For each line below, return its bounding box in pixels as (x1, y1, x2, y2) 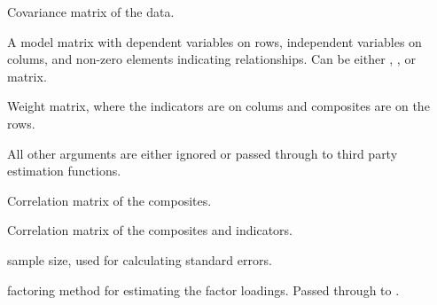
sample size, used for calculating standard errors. (7, 250, 272, 269)
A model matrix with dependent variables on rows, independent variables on (7, 32, 422, 51)
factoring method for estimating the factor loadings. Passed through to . (7, 280, 400, 299)
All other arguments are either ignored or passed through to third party (7, 144, 398, 162)
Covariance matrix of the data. (7, 3, 175, 20)
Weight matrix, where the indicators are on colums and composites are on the (7, 97, 430, 115)
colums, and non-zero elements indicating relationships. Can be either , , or (7, 50, 416, 68)
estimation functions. (7, 161, 121, 180)
